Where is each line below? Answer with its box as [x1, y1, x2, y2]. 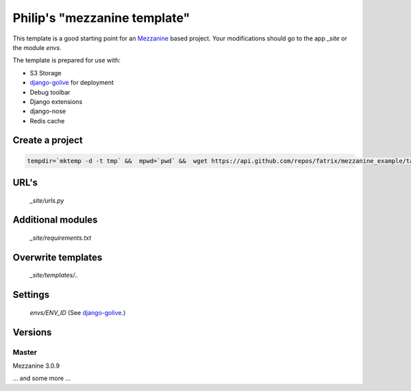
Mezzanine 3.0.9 [12, 362, 60, 370]
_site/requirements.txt [29, 234, 92, 242]
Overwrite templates [12, 251, 103, 263]
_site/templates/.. [29, 271, 79, 279]
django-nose [29, 107, 66, 116]
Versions [12, 326, 52, 338]
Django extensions [29, 97, 83, 105]
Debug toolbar [29, 88, 71, 96]
